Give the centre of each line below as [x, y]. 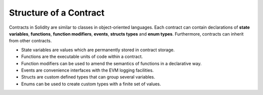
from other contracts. [30, 41]
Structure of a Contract [57, 13]
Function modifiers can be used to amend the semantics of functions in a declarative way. [111, 63]
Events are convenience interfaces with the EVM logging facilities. [87, 70]
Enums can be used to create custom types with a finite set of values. [91, 84]
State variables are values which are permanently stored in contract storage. [98, 50]
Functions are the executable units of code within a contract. [82, 57]
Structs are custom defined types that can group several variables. [88, 77]
